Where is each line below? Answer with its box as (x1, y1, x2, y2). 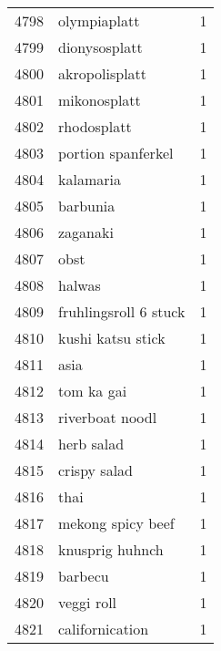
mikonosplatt (58, 89, 141, 110)
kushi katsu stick (58, 327, 166, 348)
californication (58, 618, 149, 639)
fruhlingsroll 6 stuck (58, 301, 186, 322)
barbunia (58, 195, 116, 216)
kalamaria (58, 169, 121, 190)
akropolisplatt (58, 63, 147, 84)
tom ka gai (58, 380, 127, 401)
